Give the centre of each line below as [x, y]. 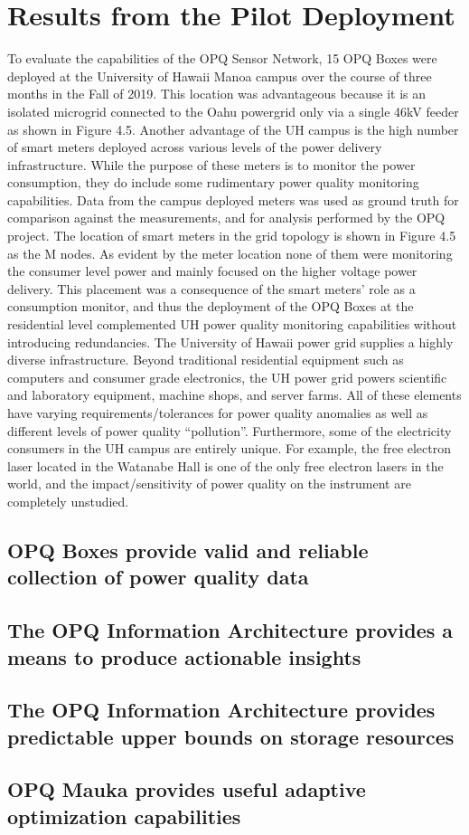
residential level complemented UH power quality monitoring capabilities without [232, 324]
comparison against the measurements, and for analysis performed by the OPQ [226, 218]
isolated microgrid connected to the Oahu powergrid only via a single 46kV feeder [233, 111]
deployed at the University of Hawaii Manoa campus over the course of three [220, 76]
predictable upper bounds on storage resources [231, 736]
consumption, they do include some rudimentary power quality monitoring [213, 182]
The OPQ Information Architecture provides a [230, 630]
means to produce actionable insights [184, 656]
